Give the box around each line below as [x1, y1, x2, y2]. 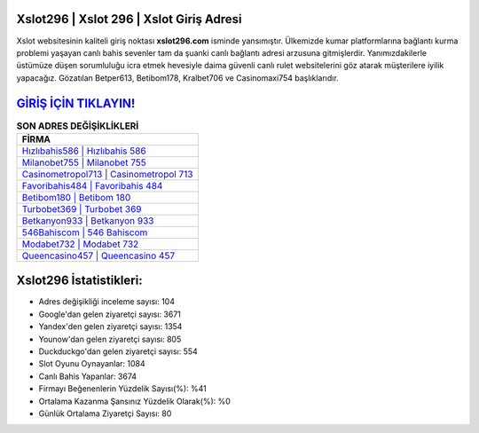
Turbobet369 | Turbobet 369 [21, 202, 142, 215]
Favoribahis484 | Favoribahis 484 [21, 179, 163, 192]
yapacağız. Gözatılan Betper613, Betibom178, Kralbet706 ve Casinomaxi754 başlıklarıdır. [16, 72, 339, 83]
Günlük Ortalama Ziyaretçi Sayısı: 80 [38, 408, 172, 419]
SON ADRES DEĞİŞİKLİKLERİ [16, 120, 139, 132]
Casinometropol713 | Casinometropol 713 [21, 168, 193, 180]
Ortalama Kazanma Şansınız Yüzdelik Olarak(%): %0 [38, 396, 231, 406]
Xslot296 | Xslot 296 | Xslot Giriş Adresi [16, 12, 242, 27]
